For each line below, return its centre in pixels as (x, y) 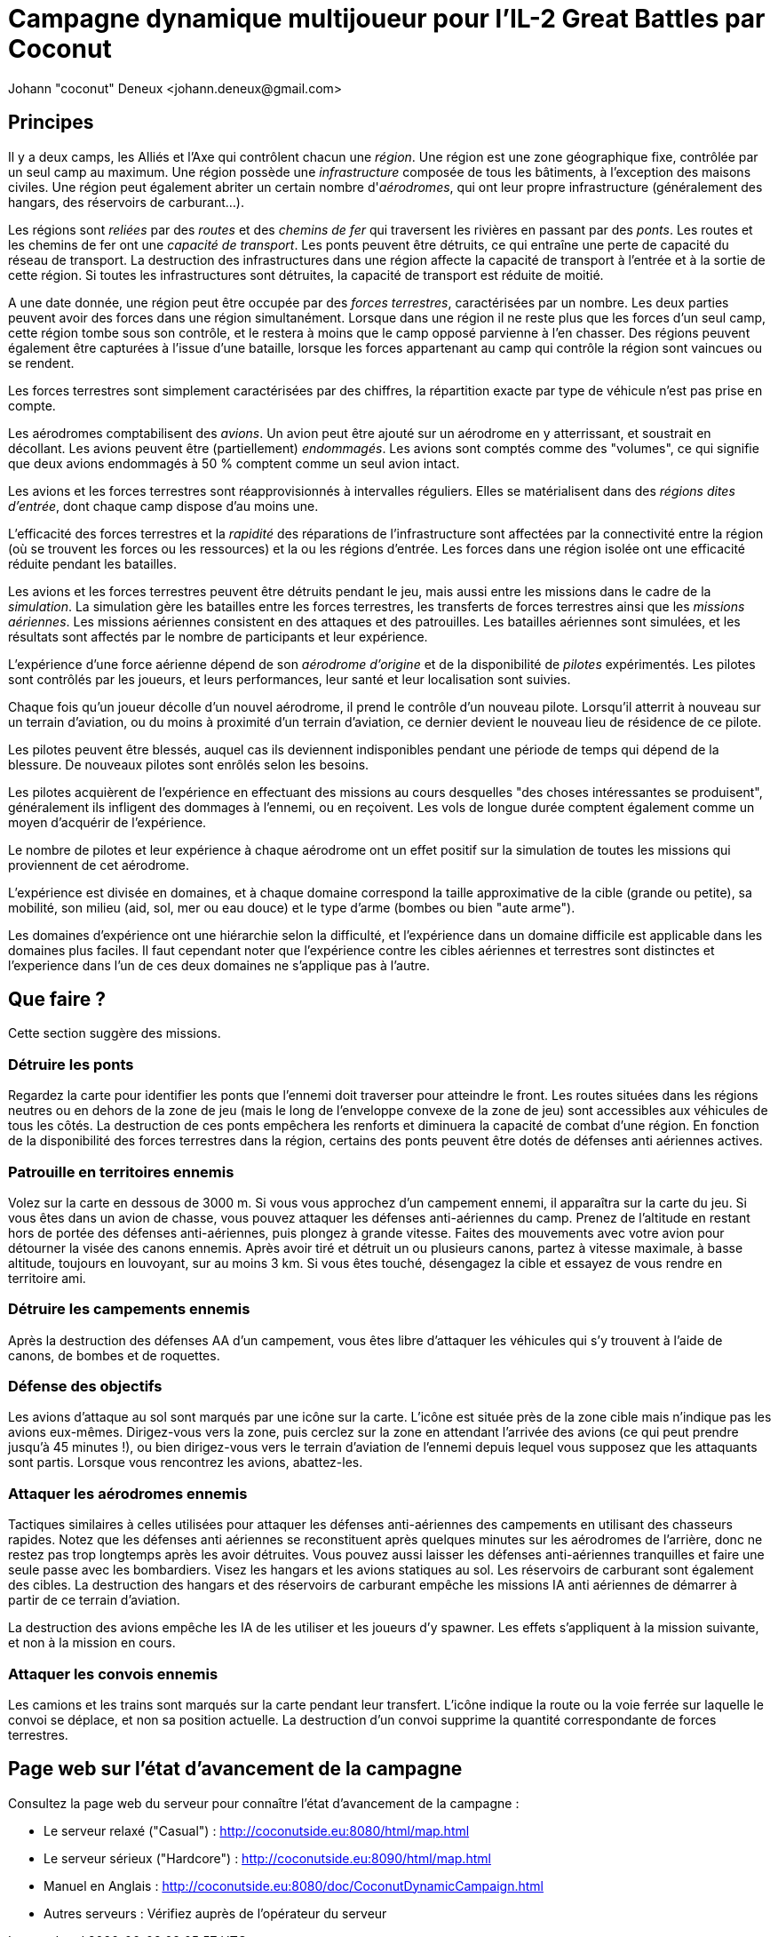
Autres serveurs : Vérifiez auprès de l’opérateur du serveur (215, 1913)
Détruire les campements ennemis (129, 1309)
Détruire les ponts (71, 1064)
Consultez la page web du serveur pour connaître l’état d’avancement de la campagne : (264, 1803)
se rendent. (41, 363)
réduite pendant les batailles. (92, 563)
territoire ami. (47, 1278)
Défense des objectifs (85, 1387)
